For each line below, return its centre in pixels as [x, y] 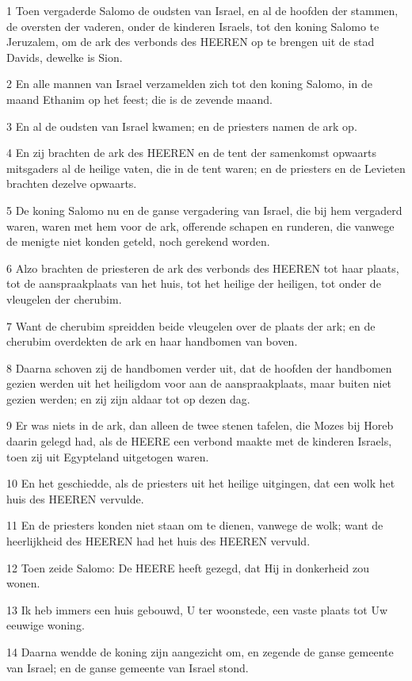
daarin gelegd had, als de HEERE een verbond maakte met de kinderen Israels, [199, 441]
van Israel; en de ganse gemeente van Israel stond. [128, 667]
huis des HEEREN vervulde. [75, 498]
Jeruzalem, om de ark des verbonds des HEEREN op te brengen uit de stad [191, 42]
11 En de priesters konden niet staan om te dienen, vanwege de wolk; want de [195, 525]
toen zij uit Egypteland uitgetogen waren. [108, 456]
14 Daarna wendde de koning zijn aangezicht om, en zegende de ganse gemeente [200, 652]
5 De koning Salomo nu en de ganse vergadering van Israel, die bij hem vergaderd [204, 210]
